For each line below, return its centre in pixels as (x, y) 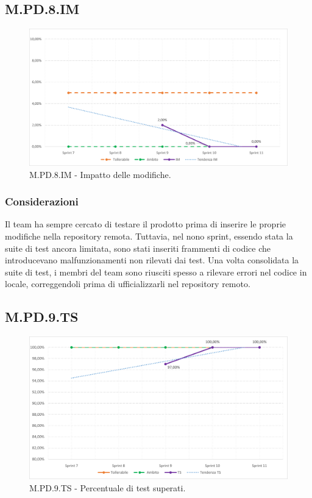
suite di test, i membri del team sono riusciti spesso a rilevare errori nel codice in (156, 272)
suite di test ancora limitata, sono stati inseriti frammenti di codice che (138, 248)
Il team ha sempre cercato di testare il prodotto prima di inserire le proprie (146, 224)
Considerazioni (42, 201)
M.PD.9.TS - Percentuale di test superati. (108, 487)
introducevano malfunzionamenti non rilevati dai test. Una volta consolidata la (152, 260)
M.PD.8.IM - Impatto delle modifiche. (100, 174)
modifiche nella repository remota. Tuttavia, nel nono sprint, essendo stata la (149, 236)
